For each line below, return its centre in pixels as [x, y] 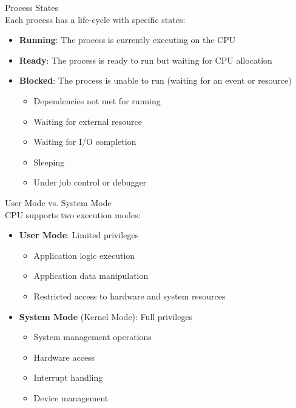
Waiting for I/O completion [85, 142]
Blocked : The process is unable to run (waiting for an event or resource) [155, 80]
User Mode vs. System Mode [58, 202]
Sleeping [49, 162]
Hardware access [64, 357]
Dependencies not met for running [97, 100]
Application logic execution [84, 255]
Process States [32, 7]
